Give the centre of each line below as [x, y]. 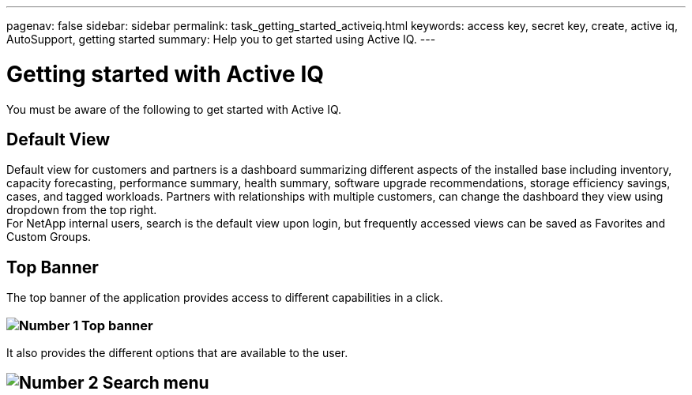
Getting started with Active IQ [165, 74]
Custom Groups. [49, 237]
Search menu [156, 383]
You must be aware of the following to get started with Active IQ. [174, 109]
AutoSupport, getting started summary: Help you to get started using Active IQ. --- [221, 39]
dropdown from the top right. [82, 210]
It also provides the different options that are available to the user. [177, 352]
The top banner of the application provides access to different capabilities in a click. [225, 298]
